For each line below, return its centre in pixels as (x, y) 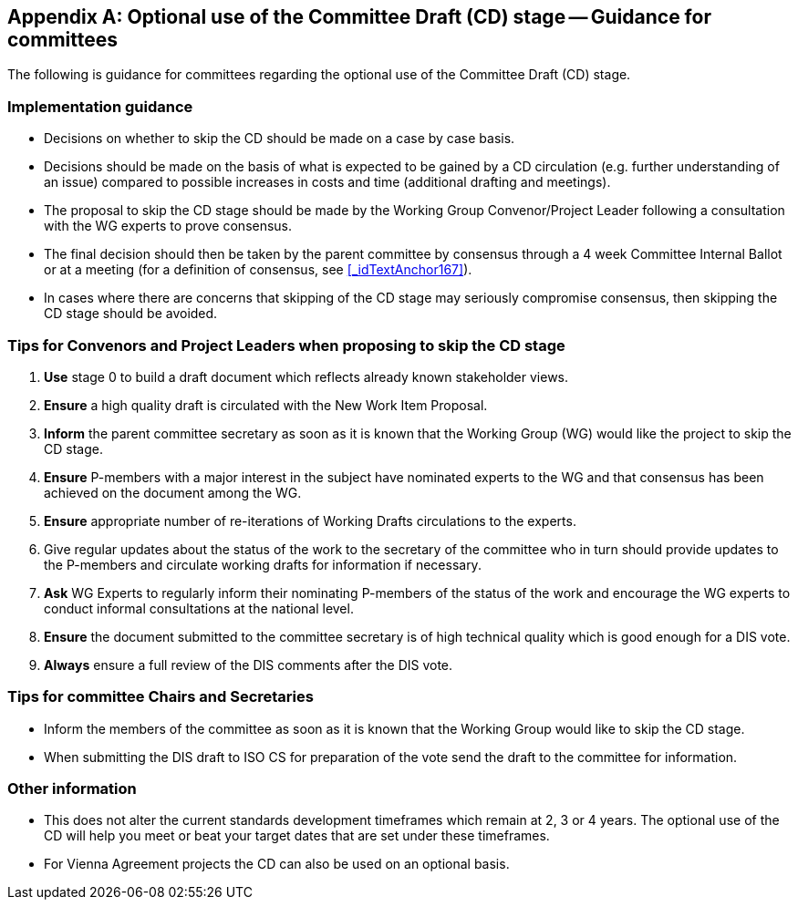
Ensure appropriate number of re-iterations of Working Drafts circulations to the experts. (310, 520)
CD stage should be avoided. (131, 314)
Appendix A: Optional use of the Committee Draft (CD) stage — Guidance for (359, 17)
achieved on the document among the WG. (173, 492)
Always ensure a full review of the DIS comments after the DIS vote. (249, 665)
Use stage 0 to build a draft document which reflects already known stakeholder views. (306, 376)
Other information (72, 789)
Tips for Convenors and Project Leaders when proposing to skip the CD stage (286, 345)
